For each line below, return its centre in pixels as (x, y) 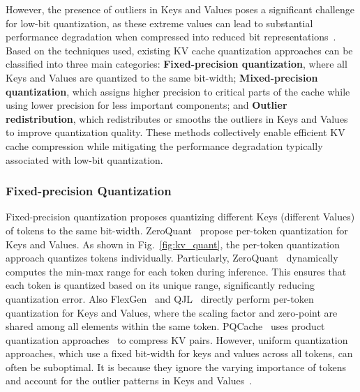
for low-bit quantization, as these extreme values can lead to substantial (159, 23)
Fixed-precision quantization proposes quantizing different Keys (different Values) (180, 217)
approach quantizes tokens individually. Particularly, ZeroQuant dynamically (172, 258)
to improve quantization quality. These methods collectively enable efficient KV (175, 132)
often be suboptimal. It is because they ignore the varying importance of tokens (176, 367)
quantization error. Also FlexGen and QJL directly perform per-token (160, 298)
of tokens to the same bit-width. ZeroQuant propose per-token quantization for (177, 230)
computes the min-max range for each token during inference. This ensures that (176, 271)
